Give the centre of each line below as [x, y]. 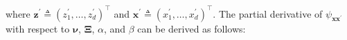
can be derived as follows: [192, 28]
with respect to [38, 28]
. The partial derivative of [268, 13]
